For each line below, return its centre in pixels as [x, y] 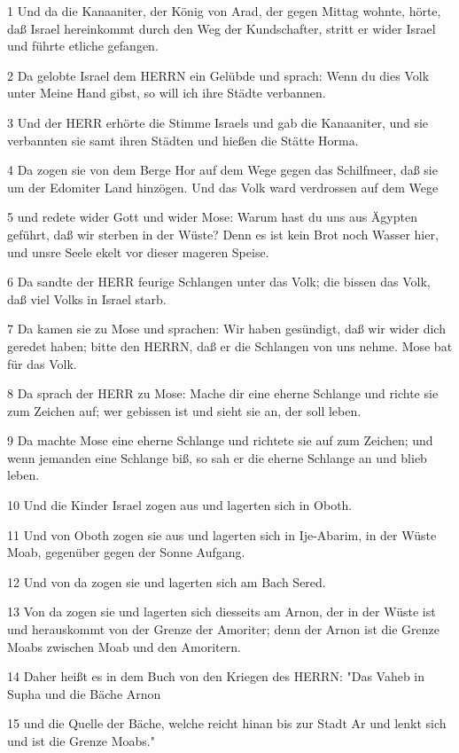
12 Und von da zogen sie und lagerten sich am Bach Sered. [167, 581]
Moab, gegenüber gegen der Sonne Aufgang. [126, 552]
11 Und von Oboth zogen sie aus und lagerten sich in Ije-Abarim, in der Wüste [222, 534]
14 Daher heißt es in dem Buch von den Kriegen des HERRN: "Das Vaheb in [216, 676]
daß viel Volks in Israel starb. [87, 298]
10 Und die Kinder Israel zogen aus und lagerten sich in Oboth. [180, 505]
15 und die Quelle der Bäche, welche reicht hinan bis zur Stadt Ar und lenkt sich [227, 723]
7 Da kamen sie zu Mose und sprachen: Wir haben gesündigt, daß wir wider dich [226, 329]
